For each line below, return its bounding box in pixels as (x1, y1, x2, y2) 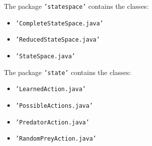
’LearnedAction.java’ (15, 86, 86, 93)
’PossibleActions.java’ (15, 102, 93, 109)
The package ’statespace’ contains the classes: (4, 1, 149, 11)
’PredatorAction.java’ (15, 119, 90, 126)
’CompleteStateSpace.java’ (15, 20, 103, 27)
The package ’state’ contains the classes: (4, 67, 131, 77)
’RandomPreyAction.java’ (15, 135, 97, 143)
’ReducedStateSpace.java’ (15, 36, 100, 44)
